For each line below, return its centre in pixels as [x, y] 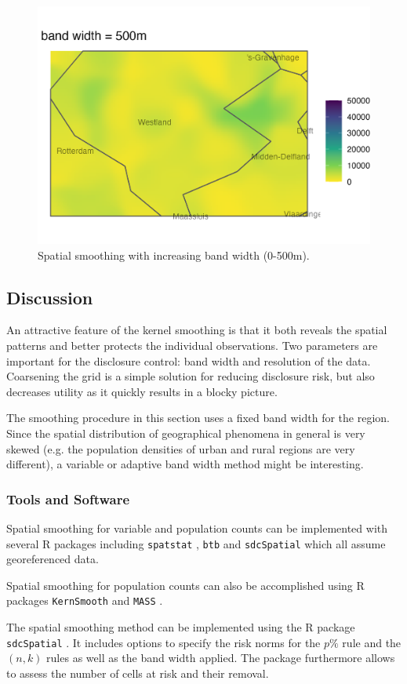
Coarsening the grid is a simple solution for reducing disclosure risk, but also [191, 376]
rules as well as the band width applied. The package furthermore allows [221, 658]
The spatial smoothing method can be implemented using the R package [181, 627]
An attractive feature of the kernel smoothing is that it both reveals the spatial [197, 330]
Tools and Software [68, 498]
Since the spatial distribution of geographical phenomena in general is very [186, 433]
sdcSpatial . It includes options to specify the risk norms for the [164, 642]
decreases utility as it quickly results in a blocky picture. [142, 391]
